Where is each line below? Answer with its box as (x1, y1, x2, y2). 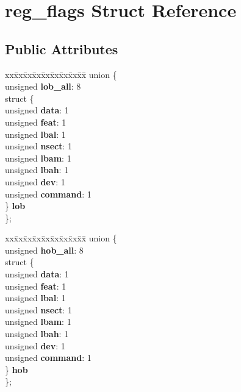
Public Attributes (5, 39, 118, 58)
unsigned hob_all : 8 (5, 243, 84, 256)
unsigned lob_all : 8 (5, 80, 81, 93)
